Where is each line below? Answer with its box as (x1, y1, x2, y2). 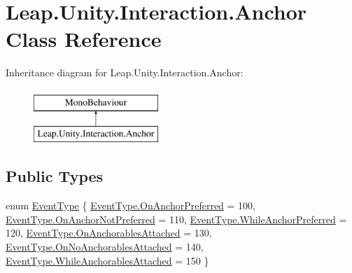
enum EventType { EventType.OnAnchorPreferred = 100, (6, 198, 255, 213)
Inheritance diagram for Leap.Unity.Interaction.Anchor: (6, 65, 244, 80)
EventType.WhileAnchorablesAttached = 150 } (6, 253, 209, 267)
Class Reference (6, 24, 162, 53)
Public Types (6, 165, 104, 187)
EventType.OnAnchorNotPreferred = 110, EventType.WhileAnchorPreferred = (6, 211, 347, 226)
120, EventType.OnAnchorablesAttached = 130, (6, 225, 212, 240)
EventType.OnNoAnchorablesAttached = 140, (6, 239, 204, 254)
